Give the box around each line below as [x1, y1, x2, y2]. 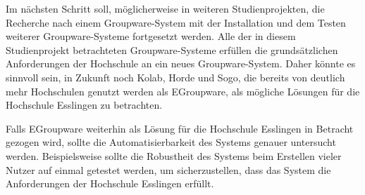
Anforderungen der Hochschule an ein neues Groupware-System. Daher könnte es [6, 56, 356, 71]
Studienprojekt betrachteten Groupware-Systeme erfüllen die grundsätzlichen [6, 42, 338, 57]
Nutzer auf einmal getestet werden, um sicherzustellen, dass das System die [6, 162, 331, 177]
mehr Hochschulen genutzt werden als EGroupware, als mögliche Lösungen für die [6, 83, 360, 98]
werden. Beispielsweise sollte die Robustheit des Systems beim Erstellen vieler [6, 148, 342, 163]
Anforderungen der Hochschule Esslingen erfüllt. [6, 176, 214, 191]
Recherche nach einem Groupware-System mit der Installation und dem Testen [6, 15, 346, 29]
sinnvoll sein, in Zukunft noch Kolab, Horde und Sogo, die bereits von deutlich [6, 69, 345, 84]
